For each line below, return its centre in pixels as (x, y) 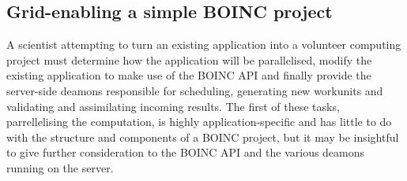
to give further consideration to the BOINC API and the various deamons (186, 152)
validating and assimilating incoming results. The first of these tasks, (173, 106)
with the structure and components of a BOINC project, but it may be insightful (203, 137)
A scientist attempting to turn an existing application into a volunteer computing (204, 44)
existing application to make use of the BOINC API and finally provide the (189, 75)
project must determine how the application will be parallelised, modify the (189, 59)
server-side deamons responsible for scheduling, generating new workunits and (195, 90)
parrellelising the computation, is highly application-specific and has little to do (199, 122)
